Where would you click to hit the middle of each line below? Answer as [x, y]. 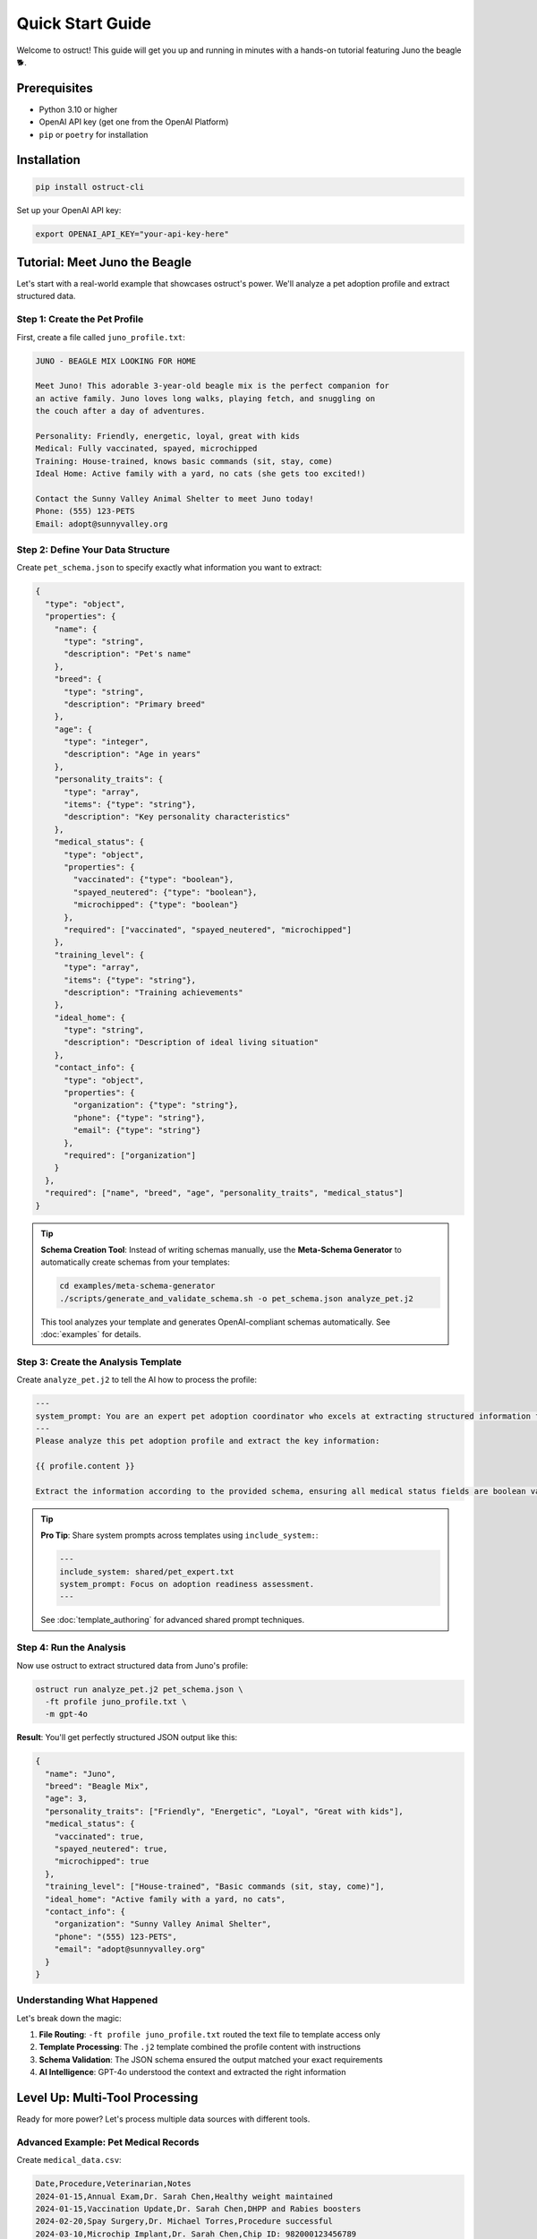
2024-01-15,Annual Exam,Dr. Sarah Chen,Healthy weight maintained [184, 2196]
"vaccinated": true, [99, 1836]
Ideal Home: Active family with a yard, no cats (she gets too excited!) [200, 474]
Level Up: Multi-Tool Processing [107, 2098]
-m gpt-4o [67, 1714]
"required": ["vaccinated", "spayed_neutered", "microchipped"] [208, 930]
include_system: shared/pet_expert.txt [147, 1571]
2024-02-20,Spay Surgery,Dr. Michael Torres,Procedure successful [184, 2222]
